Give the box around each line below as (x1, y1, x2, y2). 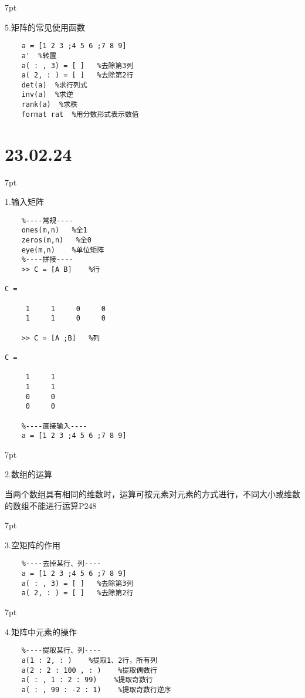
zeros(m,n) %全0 (21, 236, 91, 245)
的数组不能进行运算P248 (5, 499, 97, 511)
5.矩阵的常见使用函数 (5, 21, 85, 33)
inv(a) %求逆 (21, 90, 73, 99)
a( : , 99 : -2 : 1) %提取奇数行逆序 (21, 685, 171, 694)
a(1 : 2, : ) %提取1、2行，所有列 (21, 656, 157, 665)
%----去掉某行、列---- (21, 559, 101, 568)
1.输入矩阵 (5, 195, 44, 208)
